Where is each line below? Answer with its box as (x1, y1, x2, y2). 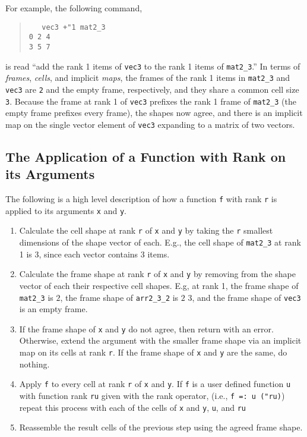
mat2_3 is (19, 291, 53, 303)
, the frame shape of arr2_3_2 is (60, 291, 179, 303)
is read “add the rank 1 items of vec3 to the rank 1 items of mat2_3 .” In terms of (5, 59, 300, 72)
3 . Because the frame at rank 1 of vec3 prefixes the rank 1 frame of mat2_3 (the (5, 95, 296, 107)
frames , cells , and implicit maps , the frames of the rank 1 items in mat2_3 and (5, 71, 290, 84)
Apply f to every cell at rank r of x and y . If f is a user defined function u (19, 378, 291, 390)
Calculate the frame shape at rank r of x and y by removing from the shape (19, 268, 296, 280)
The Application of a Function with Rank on (5, 147, 286, 165)
